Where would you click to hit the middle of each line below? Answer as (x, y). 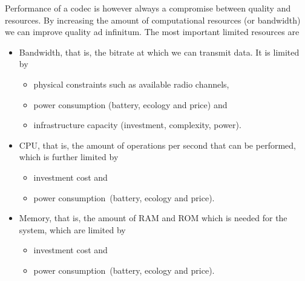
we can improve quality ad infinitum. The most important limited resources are (152, 32)
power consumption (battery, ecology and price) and (130, 104)
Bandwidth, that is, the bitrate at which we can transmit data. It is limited (159, 52)
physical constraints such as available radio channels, (131, 84)
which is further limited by (69, 157)
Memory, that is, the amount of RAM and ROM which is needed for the (153, 218)
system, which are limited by (72, 229)
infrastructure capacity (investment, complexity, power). (137, 125)
